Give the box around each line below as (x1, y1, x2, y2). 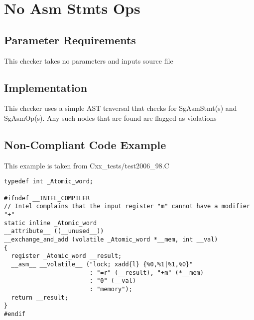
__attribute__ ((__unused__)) (4, 228, 104, 235)
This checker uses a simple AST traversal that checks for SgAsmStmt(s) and (4, 103, 237, 113)
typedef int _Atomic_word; (4, 178, 93, 185)
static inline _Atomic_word (4, 219, 97, 227)
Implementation (4, 80, 88, 95)
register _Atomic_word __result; (11, 252, 122, 260)
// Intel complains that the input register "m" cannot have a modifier (4, 203, 250, 210)
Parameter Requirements (4, 32, 136, 47)
